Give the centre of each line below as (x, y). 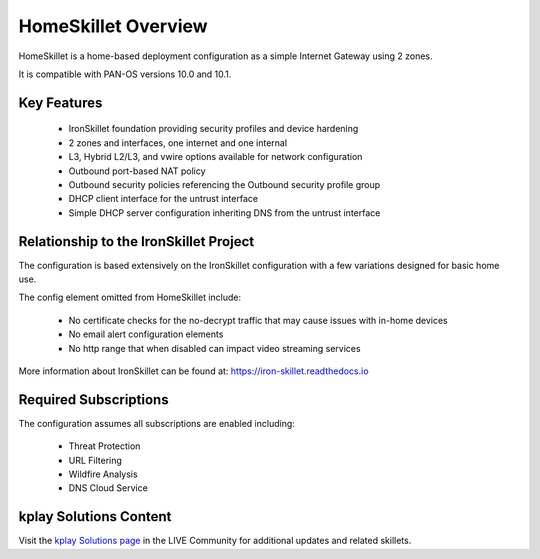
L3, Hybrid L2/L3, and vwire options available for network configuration (215, 157)
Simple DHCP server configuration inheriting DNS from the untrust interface (224, 212)
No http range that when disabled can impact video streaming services (214, 348)
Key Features (60, 102)
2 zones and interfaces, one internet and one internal (178, 142)
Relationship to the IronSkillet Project (136, 241)
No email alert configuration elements (146, 334)
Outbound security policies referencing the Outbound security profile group (224, 184)
